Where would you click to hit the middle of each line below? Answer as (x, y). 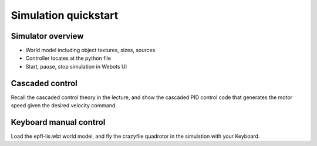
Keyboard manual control (58, 122)
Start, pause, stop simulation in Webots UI (76, 66)
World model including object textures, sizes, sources (90, 50)
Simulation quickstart (65, 15)
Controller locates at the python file (68, 58)
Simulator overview (47, 36)
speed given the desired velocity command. (64, 106)
